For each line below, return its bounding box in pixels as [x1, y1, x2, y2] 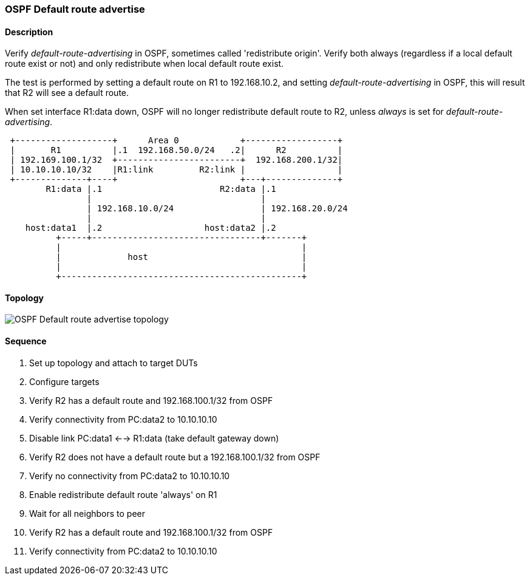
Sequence [5, 336, 47, 347]
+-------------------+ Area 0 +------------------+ [10, 135, 343, 146]
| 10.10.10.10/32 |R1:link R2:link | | [10, 165, 343, 175]
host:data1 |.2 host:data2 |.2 [25, 223, 276, 233]
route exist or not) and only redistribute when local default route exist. [5, 58, 284, 69]
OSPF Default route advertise [5, 3, 145, 15]
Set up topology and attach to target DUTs [29, 357, 198, 368]
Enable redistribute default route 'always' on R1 [29, 489, 217, 500]
